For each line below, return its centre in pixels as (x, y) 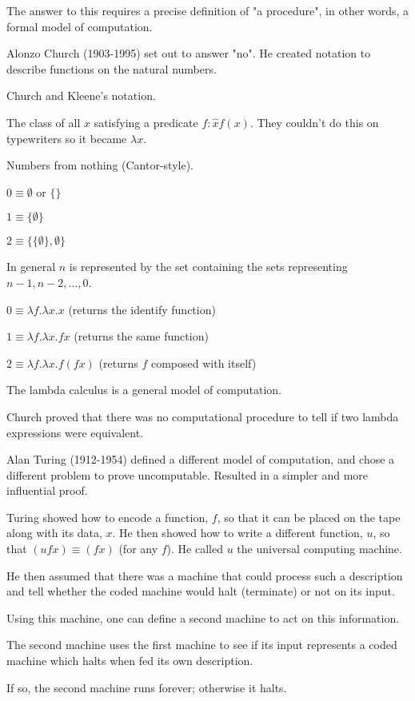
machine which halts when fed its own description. (130, 661)
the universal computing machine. (319, 549)
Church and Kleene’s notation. (81, 96)
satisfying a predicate (146, 122)
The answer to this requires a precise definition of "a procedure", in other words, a (208, 10)
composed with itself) (204, 362)
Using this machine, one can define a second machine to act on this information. (203, 617)
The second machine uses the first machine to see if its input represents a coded (202, 645)
